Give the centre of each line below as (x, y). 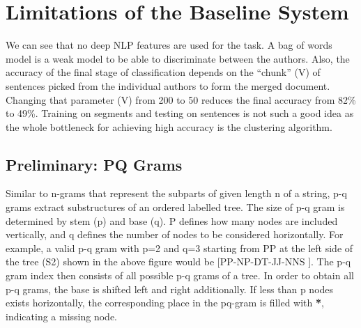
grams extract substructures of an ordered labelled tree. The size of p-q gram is (175, 207)
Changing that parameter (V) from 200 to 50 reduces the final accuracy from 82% (181, 99)
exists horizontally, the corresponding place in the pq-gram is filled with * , (165, 303)
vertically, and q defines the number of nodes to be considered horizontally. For (175, 234)
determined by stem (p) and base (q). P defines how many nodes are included (172, 220)
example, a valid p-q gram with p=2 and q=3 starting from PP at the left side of (179, 248)
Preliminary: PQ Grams (94, 164)
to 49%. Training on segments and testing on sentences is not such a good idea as (180, 113)
